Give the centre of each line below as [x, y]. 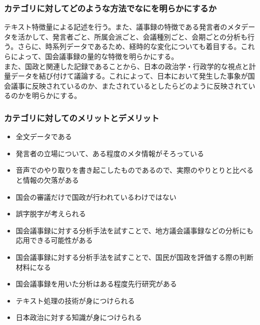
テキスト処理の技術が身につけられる [75, 300]
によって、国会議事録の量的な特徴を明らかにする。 [94, 56]
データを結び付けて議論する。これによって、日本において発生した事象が [129, 76]
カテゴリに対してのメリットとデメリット [82, 117]
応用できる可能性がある [54, 240]
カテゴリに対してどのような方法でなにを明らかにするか [110, 8]
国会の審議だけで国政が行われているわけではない [96, 197]
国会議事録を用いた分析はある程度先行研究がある [96, 284]
